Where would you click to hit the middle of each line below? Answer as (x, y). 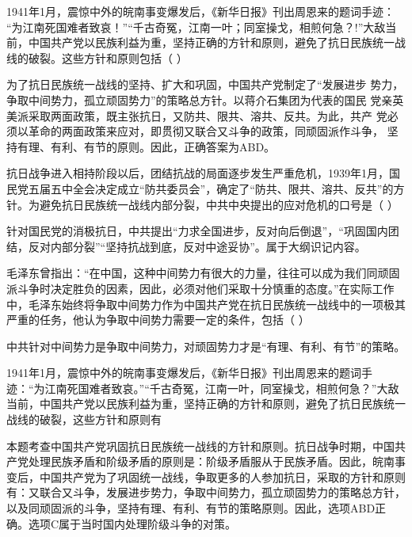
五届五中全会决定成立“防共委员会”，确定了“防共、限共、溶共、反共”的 (211, 188)
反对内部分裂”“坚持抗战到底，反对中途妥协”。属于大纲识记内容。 (197, 246)
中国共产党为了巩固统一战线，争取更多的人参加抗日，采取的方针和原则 (222, 476)
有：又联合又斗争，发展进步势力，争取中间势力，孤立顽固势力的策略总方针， (206, 492)
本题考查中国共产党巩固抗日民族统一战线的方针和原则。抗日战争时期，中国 (200, 446)
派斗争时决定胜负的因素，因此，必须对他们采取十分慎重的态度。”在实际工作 (200, 288)
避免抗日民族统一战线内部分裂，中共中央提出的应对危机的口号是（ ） (219, 204)
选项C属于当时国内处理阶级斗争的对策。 (132, 523)
